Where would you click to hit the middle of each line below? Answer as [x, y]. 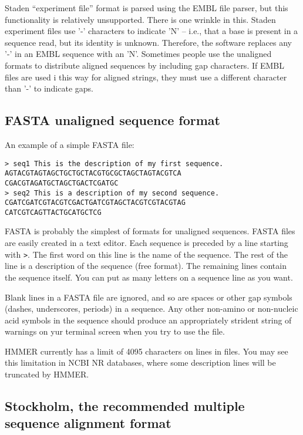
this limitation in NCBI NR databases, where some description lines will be [140, 362]
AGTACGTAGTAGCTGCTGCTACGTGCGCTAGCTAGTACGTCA [93, 173]
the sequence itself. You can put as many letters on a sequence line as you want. [149, 277]
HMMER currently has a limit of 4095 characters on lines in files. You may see [147, 351]
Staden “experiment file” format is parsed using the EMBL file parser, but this [147, 8]
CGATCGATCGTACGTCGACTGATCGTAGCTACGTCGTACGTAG [95, 203]
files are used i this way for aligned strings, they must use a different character [146, 77]
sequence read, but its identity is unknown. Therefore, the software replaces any [149, 42]
